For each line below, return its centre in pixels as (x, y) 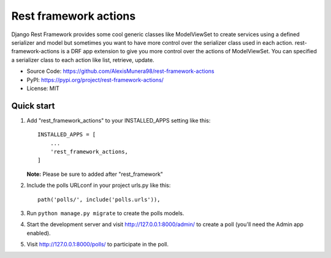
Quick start (33, 106)
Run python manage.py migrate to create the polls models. (105, 213)
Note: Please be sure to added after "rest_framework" (95, 174)
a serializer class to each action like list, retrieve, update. (83, 60)
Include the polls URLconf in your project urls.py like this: (99, 185)
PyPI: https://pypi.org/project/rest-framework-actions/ (95, 80)
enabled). (39, 233)
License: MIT (43, 88)
